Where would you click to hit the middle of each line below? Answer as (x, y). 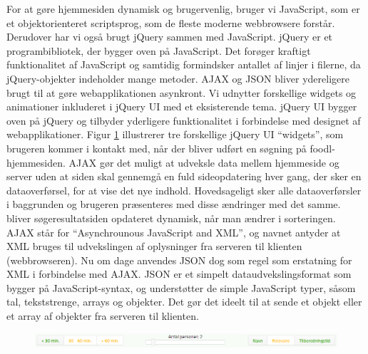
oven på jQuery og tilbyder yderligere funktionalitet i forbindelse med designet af (184, 120)
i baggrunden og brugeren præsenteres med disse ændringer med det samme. (174, 204)
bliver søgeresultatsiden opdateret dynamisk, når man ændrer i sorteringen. (171, 218)
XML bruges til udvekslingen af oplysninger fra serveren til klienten (154, 246)
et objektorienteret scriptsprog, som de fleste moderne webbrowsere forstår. (171, 22)
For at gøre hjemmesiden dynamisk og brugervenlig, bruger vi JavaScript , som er (183, 9)
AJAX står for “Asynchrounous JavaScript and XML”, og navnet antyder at (174, 232)
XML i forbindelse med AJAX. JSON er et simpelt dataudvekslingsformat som (179, 274)
